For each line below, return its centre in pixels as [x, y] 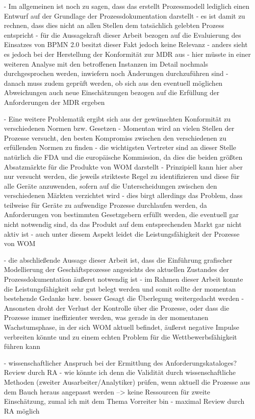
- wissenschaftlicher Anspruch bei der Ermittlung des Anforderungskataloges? [120, 362]
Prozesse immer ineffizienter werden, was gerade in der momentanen [106, 317]
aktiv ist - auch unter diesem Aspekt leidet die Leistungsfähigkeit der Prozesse [122, 234]
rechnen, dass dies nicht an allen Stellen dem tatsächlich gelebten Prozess [114, 25]
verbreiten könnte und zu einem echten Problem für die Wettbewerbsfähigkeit [121, 336]
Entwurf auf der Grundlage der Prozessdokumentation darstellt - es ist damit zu [125, 15]
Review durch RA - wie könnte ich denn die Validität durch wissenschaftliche [120, 372]
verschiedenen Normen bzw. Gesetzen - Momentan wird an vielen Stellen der [119, 128]
